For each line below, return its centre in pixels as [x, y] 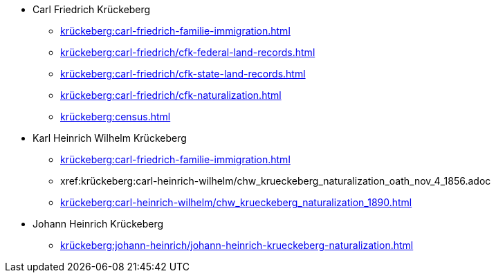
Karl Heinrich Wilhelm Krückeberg [110, 138]
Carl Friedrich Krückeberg [92, 9]
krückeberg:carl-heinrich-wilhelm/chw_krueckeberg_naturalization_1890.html [236, 202]
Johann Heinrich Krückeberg [98, 224]
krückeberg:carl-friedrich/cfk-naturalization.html [171, 95]
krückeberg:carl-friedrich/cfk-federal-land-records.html [188, 52]
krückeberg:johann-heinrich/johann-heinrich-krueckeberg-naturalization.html [237, 245]
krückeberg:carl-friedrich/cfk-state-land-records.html [183, 74]
